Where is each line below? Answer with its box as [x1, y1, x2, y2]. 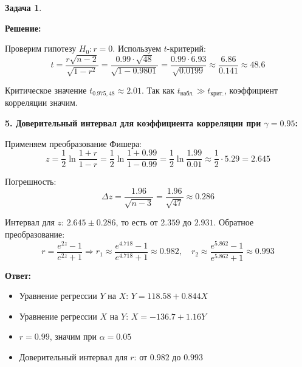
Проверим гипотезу [5, 42, 77, 55]
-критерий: [166, 42, 206, 55]
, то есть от [115, 216, 158, 228]
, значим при [49, 330, 97, 343]
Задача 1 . [5, 1, 42, 13]
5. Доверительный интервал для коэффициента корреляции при [5, 117, 261, 129]
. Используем [112, 42, 162, 55]
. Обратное [213, 216, 254, 228]
